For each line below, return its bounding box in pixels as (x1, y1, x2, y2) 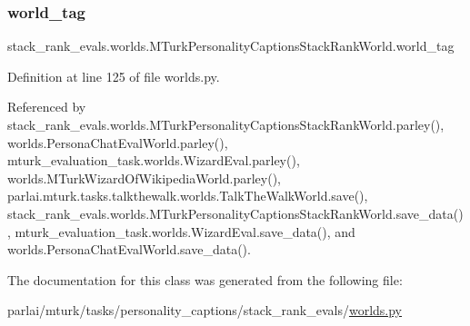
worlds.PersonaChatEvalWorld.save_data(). (7, 240, 251, 259)
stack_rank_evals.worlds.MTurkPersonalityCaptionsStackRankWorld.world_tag (7, 36, 455, 55)
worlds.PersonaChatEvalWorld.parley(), (7, 133, 228, 152)
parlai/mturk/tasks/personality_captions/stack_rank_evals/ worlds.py (7, 301, 403, 320)
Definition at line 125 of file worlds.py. (7, 66, 220, 85)
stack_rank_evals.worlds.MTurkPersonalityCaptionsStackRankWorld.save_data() (7, 203, 464, 222)
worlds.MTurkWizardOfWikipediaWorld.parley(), (7, 168, 281, 187)
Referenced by (7, 97, 86, 116)
